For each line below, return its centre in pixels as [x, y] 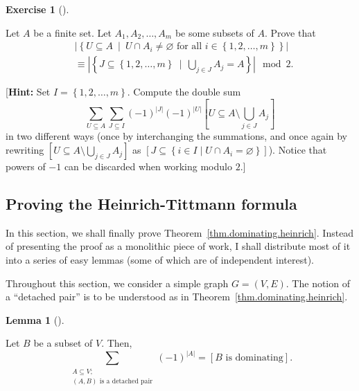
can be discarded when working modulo [148, 166]
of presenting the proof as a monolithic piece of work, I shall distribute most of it [178, 246]
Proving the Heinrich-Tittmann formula [151, 204]
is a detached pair [126, 382]
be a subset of [63, 343]
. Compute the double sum [184, 92]
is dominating [254, 358]
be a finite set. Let [72, 32]
